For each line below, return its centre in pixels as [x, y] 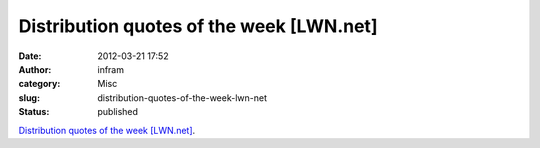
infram [111, 69]
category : [39, 84]
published [118, 112]
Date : [30, 56]
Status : [34, 112]
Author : [35, 69]
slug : [29, 97]
